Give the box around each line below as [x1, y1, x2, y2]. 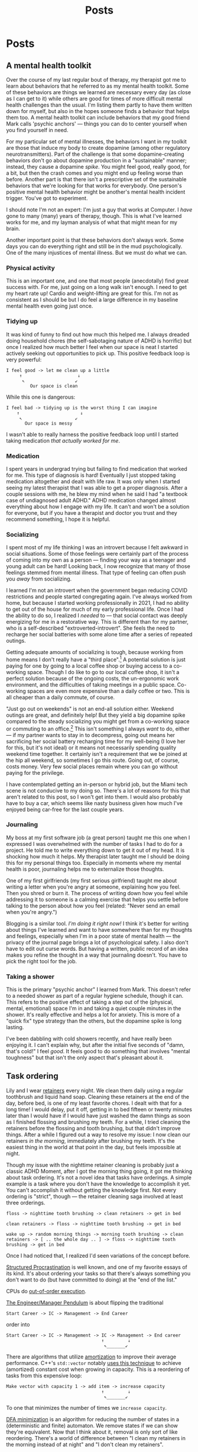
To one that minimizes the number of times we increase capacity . [6, 1404, 167, 1411]
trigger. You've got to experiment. [6, 195, 88, 201]
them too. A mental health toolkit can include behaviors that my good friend [6, 114, 190, 121]
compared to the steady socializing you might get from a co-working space [6, 717, 190, 725]
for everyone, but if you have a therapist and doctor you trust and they [6, 509, 177, 516]
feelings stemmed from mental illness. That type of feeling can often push [6, 569, 186, 576]
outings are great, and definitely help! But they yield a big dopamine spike [6, 711, 186, 719]
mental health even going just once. [6, 303, 93, 310]
